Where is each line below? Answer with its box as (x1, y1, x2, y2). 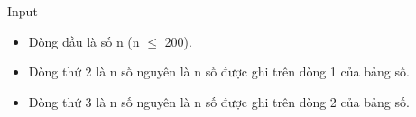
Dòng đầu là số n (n (28, 31, 140, 50)
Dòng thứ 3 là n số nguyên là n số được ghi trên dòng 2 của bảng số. (28, 92, 410, 111)
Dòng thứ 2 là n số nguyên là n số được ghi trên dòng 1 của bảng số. (28, 62, 410, 81)
